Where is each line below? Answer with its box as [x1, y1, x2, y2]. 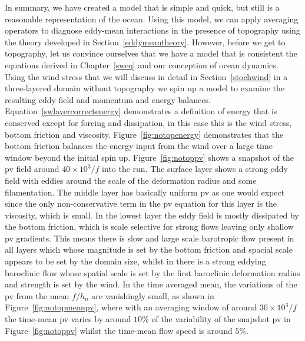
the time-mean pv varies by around [5, 313, 131, 325]
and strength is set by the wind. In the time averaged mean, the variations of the [5, 278, 297, 290]
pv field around [5, 163, 59, 175]
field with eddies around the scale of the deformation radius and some [5, 174, 257, 186]
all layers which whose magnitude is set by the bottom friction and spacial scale [5, 243, 293, 256]
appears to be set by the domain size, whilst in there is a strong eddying [5, 255, 266, 267]
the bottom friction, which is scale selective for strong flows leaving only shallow [5, 220, 294, 233]
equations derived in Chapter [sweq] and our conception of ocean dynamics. [5, 58, 279, 71]
